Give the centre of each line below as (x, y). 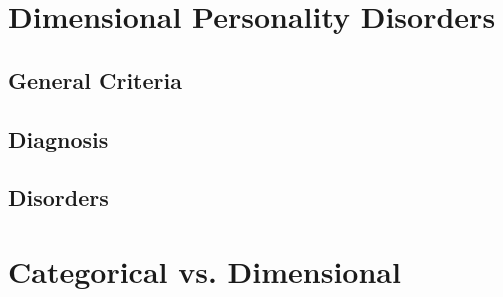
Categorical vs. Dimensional (204, 270)
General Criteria (95, 79)
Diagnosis (58, 138)
